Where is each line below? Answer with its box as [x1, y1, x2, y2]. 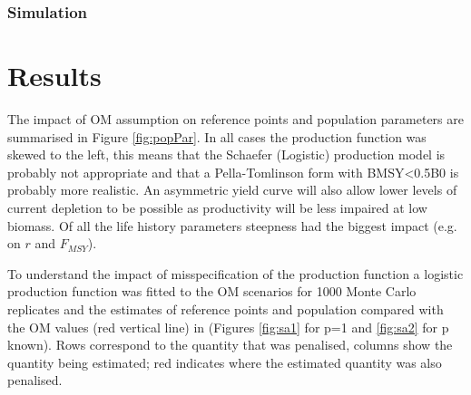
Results [7, 57, 102, 94]
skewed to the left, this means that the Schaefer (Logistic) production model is [7, 145, 446, 164]
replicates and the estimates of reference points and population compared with [7, 299, 444, 318]
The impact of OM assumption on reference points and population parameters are [7, 109, 464, 128]
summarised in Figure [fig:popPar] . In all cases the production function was [7, 127, 427, 146]
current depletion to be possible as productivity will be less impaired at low [7, 197, 427, 217]
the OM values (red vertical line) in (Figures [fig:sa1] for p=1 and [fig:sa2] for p [7, 317, 449, 336]
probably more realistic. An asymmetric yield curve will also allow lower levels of [7, 180, 457, 199]
